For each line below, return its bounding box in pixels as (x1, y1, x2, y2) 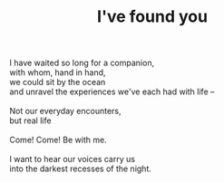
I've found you (96, 6, 209, 27)
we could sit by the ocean (9, 77, 106, 88)
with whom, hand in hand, (9, 67, 106, 78)
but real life (9, 115, 52, 126)
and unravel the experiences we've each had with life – (9, 86, 215, 97)
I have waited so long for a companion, (9, 57, 155, 69)
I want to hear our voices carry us (9, 154, 136, 165)
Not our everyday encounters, (9, 106, 122, 117)
